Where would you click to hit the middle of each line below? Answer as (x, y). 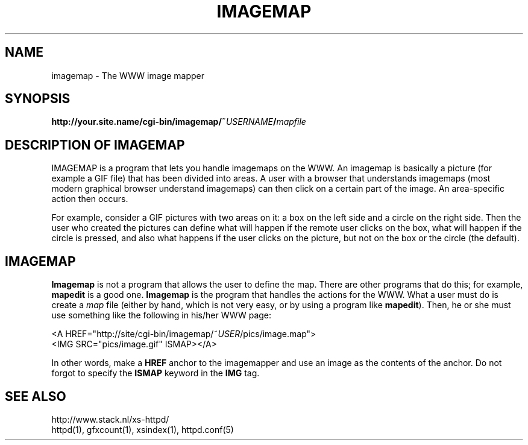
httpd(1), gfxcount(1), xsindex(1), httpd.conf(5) (143, 429)
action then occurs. (90, 199)
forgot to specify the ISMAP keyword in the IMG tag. (156, 373)
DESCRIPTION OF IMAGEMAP (95, 145)
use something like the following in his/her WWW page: (162, 315)
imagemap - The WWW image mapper (128, 75)
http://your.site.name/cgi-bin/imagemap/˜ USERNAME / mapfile (179, 122)
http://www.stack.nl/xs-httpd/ (110, 419)
